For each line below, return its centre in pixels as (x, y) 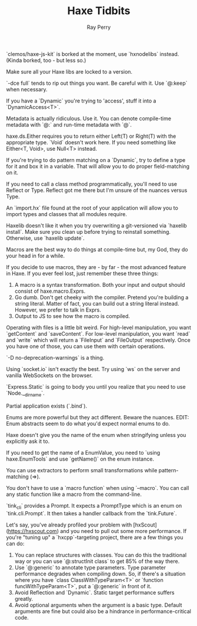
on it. (12, 173)
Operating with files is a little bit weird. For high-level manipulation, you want (98, 327)
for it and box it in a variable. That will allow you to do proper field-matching (98, 166)
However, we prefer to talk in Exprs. (58, 310)
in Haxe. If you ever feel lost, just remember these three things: (82, 273)
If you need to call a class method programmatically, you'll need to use (92, 184)
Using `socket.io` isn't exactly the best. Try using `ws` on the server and (93, 369)
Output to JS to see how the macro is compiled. (72, 316)
